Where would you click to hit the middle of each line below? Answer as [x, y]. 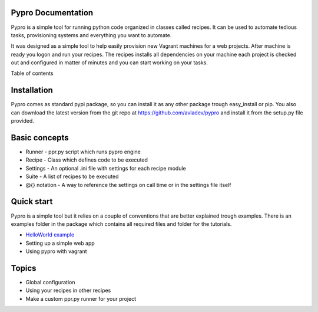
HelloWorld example [50, 235]
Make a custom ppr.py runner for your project [81, 298]
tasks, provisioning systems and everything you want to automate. [91, 35]
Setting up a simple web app [60, 243]
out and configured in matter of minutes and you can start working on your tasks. [110, 63]
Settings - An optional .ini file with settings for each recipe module [106, 168]
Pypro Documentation [52, 13]
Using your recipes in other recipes [68, 290]
